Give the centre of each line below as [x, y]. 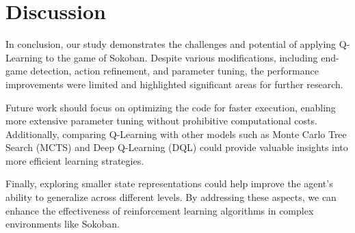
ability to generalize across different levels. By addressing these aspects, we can [171, 197]
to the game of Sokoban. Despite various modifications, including [182, 57]
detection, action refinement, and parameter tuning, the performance [174, 71]
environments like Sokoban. [63, 224]
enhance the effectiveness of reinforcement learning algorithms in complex [160, 210]
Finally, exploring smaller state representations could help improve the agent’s [169, 183]
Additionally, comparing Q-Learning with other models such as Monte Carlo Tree [176, 134]
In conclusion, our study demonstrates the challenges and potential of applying [171, 44]
